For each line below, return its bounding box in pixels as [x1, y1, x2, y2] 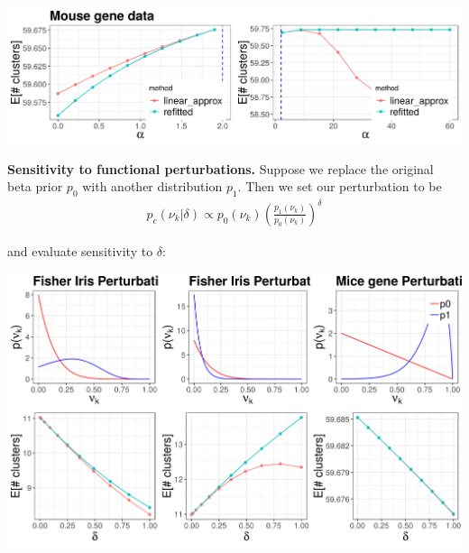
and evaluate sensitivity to [7, 241, 153, 260]
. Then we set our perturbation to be [237, 177, 442, 196]
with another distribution [82, 177, 223, 196]
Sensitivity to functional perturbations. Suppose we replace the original [7, 159, 434, 178]
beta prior [7, 177, 63, 196]
